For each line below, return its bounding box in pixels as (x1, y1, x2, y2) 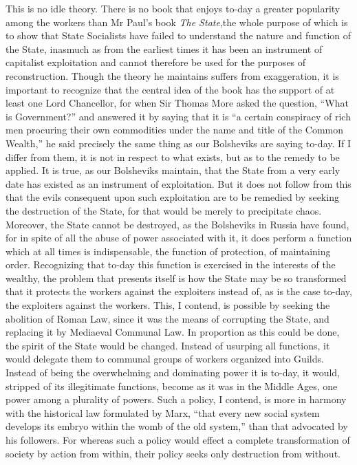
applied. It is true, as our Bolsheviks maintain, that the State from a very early (6, 163, 340, 177)
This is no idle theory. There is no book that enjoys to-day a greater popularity (6, 1, 340, 15)
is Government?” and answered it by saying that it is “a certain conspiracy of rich (6, 109, 351, 123)
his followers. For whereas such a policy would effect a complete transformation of (6, 433, 350, 446)
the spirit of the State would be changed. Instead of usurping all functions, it (6, 338, 330, 352)
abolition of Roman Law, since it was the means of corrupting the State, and (6, 311, 329, 325)
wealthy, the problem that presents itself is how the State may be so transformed (6, 270, 347, 285)
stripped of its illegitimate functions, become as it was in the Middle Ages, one (6, 378, 338, 393)
